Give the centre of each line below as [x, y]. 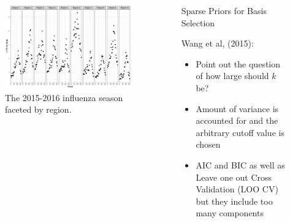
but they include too [234, 201]
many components [230, 213]
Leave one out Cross [234, 177]
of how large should [232, 76]
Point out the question [238, 63]
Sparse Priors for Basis [224, 10]
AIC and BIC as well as [240, 164]
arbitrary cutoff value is [240, 132]
